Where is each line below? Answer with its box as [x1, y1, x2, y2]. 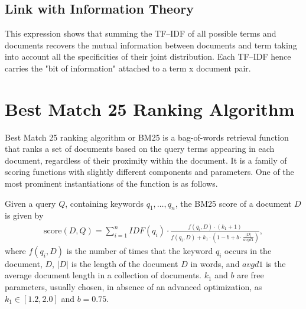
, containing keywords [65, 197, 144, 209]
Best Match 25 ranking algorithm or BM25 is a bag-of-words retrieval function [5, 131, 289, 143]
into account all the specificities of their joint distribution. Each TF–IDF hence [5, 50, 291, 63]
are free [237, 269, 264, 281]
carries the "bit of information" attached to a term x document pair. [5, 61, 251, 74]
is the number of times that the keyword [66, 244, 213, 256]
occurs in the [224, 244, 272, 256]
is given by [5, 209, 44, 222]
